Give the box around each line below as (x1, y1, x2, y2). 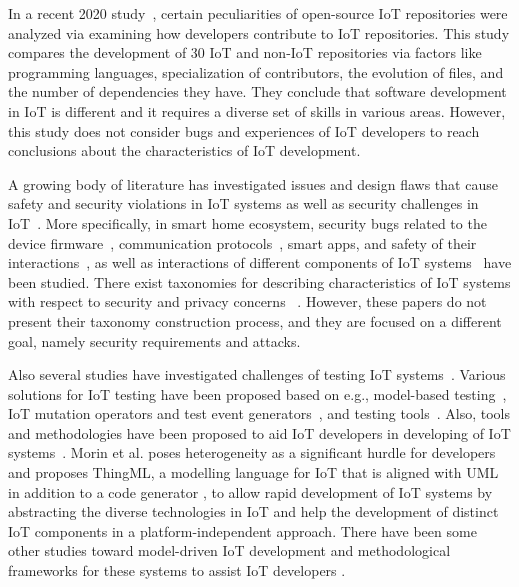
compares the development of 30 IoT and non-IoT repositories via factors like (8, 42, 482, 63)
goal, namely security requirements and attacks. (8, 330, 301, 351)
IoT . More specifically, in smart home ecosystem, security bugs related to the (8, 212, 487, 233)
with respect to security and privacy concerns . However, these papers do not (8, 291, 487, 312)
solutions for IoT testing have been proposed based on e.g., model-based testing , (8, 383, 507, 404)
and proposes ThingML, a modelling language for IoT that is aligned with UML (8, 462, 499, 483)
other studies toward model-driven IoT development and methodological (8, 540, 451, 561)
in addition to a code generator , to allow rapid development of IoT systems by (8, 481, 493, 502)
